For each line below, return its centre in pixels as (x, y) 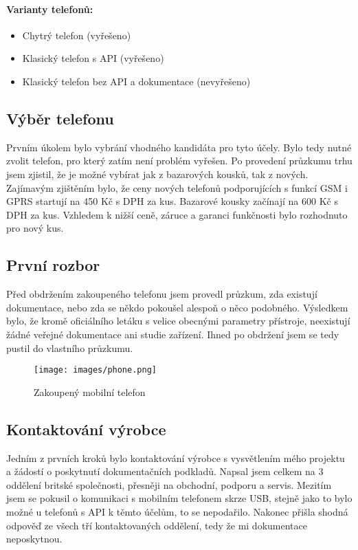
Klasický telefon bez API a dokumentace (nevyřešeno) (136, 81)
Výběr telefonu (60, 118)
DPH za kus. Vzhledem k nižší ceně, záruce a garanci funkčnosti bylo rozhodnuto (177, 214)
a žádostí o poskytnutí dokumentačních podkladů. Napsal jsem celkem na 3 (165, 471)
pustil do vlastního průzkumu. (70, 348)
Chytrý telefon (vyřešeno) (77, 35)
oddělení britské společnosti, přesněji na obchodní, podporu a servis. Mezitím (169, 484)
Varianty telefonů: (50, 9)
